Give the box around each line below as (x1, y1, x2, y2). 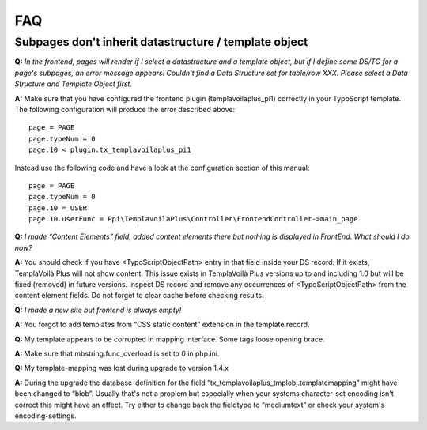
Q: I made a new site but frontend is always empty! (14, 305, 182, 315)
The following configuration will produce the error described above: (14, 104, 236, 114)
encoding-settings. (14, 411, 77, 421)
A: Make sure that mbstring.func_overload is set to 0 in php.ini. (14, 349, 220, 358)
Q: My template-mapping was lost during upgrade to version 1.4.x (14, 364, 229, 373)
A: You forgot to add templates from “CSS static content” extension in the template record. (14, 320, 310, 330)
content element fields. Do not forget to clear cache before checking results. (14, 291, 264, 300)
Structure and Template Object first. (14, 79, 132, 89)
